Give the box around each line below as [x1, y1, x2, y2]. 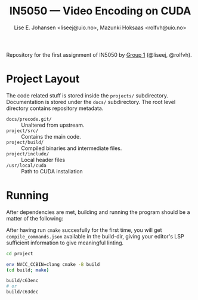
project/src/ [6, 127, 39, 134]
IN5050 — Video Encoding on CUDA [9, 4, 191, 18]
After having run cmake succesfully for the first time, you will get [6, 226, 162, 234]
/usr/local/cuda [6, 163, 47, 169]
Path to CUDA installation [21, 167, 83, 175]
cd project [6, 250, 33, 256]
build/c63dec [6, 289, 39, 295]
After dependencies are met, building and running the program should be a [6, 208, 190, 216]
